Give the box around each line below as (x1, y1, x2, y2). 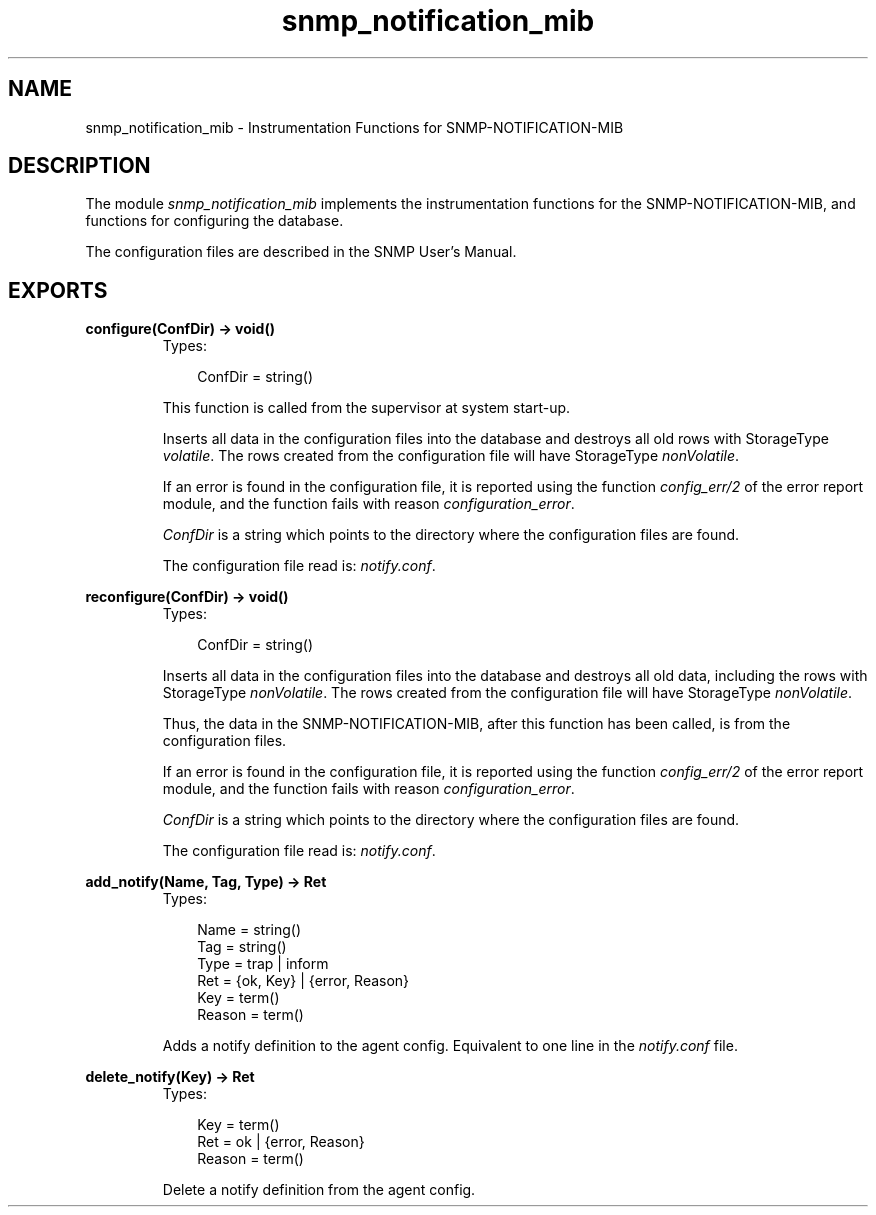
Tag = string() (197, 938, 287, 956)
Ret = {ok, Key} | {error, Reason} (197, 972, 410, 990)
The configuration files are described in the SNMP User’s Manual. (85, 243, 517, 261)
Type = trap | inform (197, 955, 329, 973)
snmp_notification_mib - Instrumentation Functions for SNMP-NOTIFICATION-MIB (85, 118, 624, 136)
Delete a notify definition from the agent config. (162, 1181, 476, 1199)
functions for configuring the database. (85, 212, 344, 230)
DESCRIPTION (8, 153, 151, 179)
